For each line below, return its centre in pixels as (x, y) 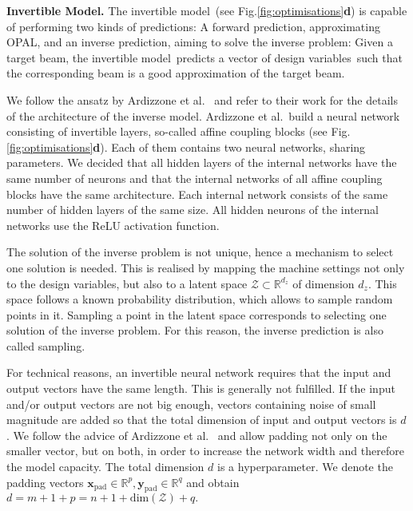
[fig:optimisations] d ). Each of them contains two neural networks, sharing (186, 147)
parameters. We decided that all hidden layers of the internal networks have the (202, 162)
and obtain (213, 482)
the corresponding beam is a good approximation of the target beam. (176, 73)
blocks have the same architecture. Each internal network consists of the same (197, 194)
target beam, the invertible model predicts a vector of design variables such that (205, 57)
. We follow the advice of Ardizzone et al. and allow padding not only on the (197, 435)
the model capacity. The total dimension (105, 467)
